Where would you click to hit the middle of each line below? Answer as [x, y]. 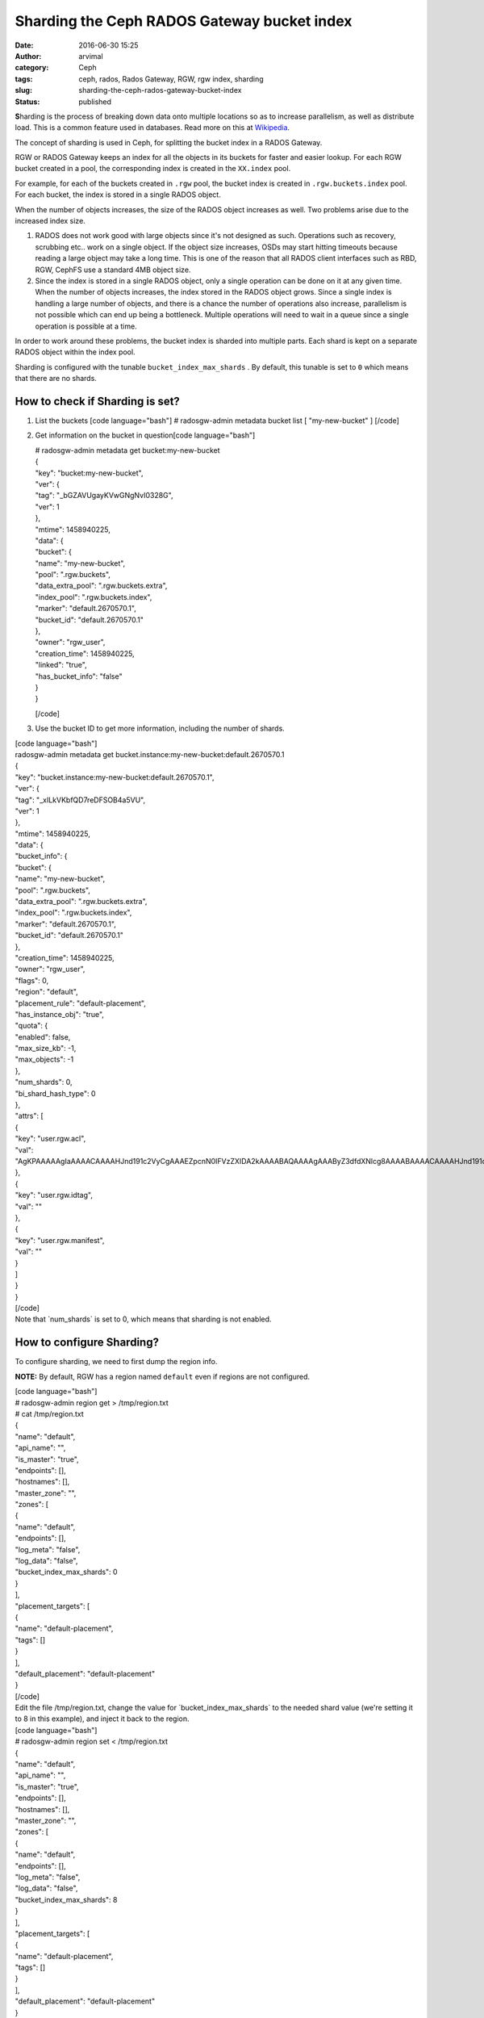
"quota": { [31, 1026]
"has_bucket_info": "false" [79, 676]
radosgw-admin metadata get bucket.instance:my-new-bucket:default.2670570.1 [150, 754]
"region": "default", [46, 992]
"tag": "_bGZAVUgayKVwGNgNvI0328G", [104, 496]
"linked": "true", [61, 665]
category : [32, 68]
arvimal [91, 56]
